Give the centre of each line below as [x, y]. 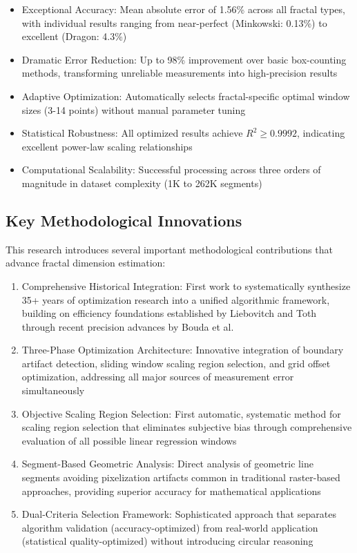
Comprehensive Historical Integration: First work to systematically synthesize [186, 285]
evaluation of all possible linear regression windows [129, 440]
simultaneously [53, 390]
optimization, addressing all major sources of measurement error [158, 377]
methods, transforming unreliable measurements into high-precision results [180, 73]
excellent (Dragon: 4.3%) [74, 36]
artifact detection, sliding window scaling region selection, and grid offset [176, 363]
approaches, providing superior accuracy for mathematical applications [171, 491]
